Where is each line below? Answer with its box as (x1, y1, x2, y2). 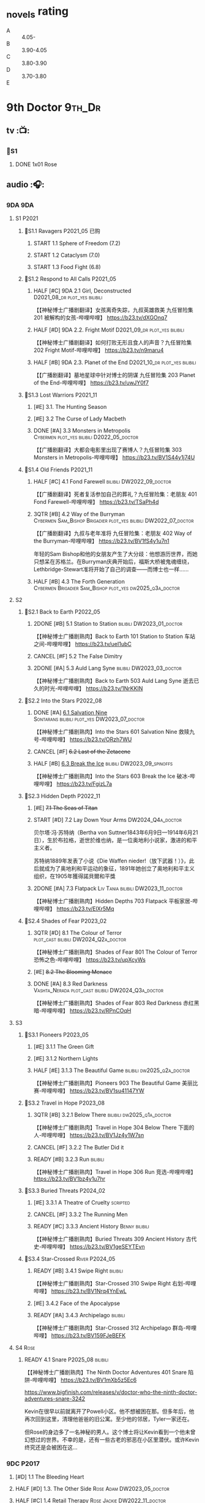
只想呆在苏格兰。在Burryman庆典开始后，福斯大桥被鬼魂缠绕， (33, 558, 193, 565)
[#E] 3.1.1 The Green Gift (33, 1043, 94, 1051)
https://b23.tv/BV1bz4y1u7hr (33, 1175, 106, 1182)
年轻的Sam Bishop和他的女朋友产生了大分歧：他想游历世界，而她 (33, 550, 198, 558)
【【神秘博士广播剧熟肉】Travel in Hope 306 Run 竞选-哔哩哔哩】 (33, 1168, 196, 1176)
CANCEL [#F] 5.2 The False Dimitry (33, 653, 122, 660)
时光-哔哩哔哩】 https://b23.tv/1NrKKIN (44, 685, 143, 692)
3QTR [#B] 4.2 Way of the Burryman (33, 511, 125, 518)
